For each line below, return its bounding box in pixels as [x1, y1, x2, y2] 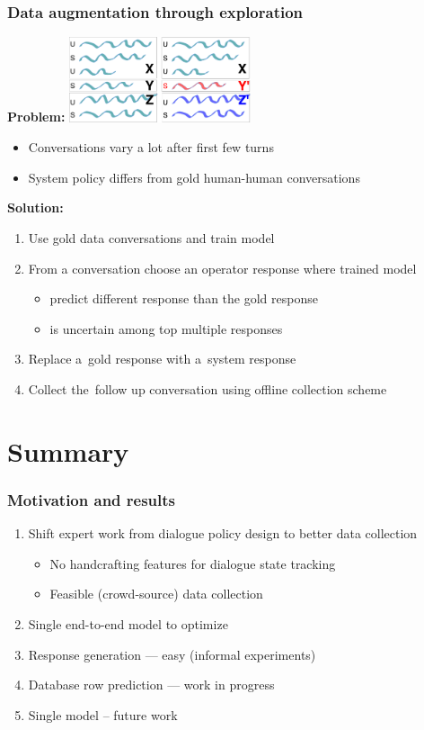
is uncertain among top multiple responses [49, 319, 283, 338]
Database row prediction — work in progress [28, 675, 275, 694]
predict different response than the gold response [49, 289, 318, 308]
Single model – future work [28, 705, 178, 724]
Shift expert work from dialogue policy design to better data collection [28, 524, 418, 543]
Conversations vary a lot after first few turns [28, 138, 274, 157]
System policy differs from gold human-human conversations [28, 167, 360, 186]
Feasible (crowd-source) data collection [49, 584, 263, 603]
